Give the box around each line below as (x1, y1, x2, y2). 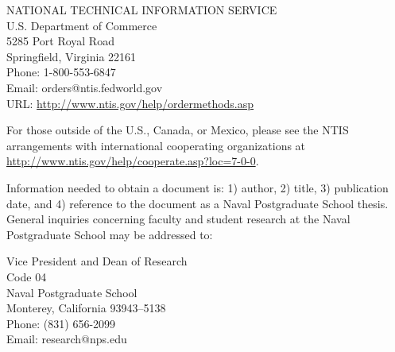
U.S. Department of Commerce (6, 17, 157, 33)
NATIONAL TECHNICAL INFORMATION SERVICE (6, 2, 277, 17)
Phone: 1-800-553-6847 (6, 64, 116, 80)
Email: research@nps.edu (6, 331, 127, 347)
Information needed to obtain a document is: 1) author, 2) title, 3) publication (6, 179, 389, 195)
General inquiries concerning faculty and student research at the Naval (6, 211, 350, 227)
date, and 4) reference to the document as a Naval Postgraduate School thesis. (6, 195, 389, 211)
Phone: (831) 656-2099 (6, 315, 116, 331)
